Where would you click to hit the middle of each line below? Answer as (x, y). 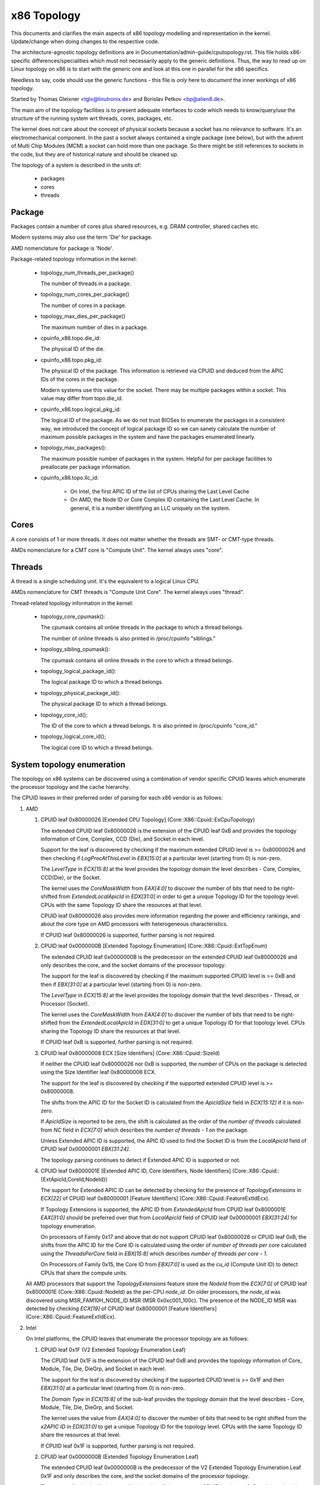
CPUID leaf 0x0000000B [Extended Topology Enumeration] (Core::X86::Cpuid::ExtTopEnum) (154, 946)
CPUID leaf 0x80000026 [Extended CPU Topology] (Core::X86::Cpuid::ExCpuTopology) (148, 820)
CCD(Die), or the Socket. (71, 877)
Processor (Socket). (65, 1003)
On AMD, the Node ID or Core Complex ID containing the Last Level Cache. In (165, 500)
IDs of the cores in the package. (80, 379)
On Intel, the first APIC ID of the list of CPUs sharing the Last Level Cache (160, 491)
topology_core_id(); (64, 715)
